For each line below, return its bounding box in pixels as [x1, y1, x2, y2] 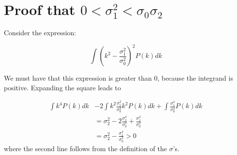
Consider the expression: [4, 28, 76, 38]
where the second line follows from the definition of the [4, 143, 167, 153]
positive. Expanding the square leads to [4, 82, 121, 92]
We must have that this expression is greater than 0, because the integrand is [4, 73, 233, 83]
